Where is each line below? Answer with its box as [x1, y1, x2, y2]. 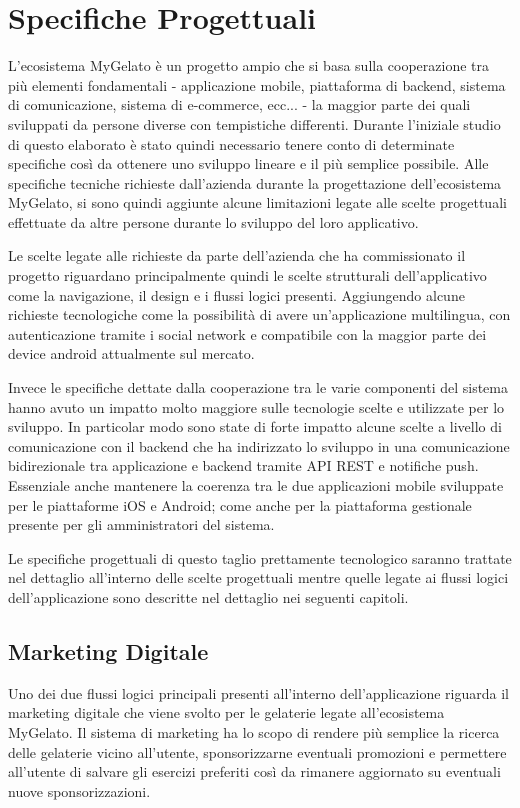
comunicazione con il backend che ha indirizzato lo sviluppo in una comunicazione [8, 435, 510, 456]
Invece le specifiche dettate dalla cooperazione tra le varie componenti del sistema [8, 377, 508, 398]
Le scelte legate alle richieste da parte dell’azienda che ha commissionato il [8, 245, 466, 266]
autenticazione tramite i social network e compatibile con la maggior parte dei [8, 323, 487, 344]
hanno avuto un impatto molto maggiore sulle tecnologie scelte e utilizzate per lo [8, 396, 505, 417]
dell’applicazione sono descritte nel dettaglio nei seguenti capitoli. [8, 586, 409, 607]
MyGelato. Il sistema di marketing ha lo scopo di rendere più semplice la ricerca [8, 721, 500, 742]
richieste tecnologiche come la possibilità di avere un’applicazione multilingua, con [8, 304, 511, 325]
